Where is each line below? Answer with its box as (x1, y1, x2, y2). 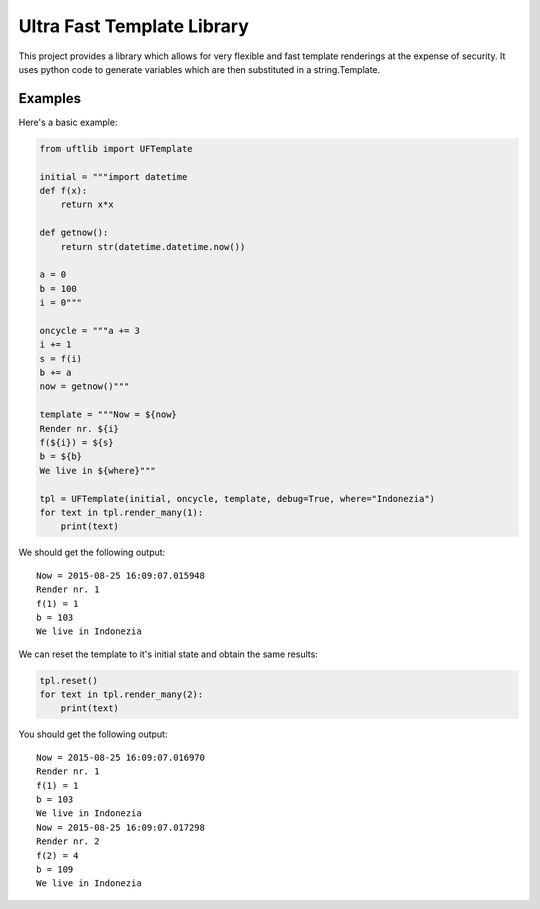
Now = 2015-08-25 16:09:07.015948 (36, 570, 205, 581)
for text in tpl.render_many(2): (39, 689, 204, 700)
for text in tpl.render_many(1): (39, 506, 204, 518)
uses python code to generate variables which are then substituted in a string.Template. (18, 63, 381, 75)
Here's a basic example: (18, 116, 118, 128)
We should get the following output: (18, 546, 166, 559)
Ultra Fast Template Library (18, 15, 250, 37)
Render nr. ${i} (39, 423, 120, 434)
